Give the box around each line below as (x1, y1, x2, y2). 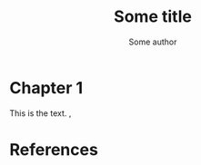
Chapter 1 (9, 77, 84, 98)
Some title (113, 6, 193, 27)
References (9, 139, 98, 160)
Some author (128, 36, 177, 47)
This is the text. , (9, 107, 72, 119)
